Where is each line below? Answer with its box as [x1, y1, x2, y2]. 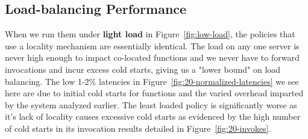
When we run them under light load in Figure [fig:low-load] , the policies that [5, 28, 295, 40]
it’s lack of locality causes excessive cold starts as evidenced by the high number [5, 110, 301, 123]
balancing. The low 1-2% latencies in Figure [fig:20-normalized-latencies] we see [5, 75, 299, 87]
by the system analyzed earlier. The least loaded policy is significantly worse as [5, 98, 297, 111]
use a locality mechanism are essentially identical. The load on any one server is [5, 39, 300, 52]
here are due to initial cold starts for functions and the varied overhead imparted [5, 87, 304, 99]
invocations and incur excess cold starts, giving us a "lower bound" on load [5, 63, 281, 75]
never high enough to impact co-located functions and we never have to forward [5, 51, 300, 64]
